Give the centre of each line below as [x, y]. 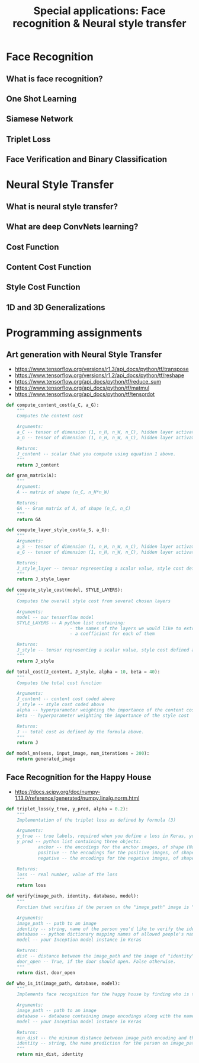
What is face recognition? [55, 79]
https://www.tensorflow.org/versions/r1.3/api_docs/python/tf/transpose [102, 369]
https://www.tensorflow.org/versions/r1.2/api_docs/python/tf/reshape [99, 375]
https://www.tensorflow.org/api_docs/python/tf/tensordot [85, 394]
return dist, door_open [46, 973]
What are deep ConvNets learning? [72, 227]
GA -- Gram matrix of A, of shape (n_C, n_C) [74, 508]
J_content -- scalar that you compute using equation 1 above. [97, 454]
